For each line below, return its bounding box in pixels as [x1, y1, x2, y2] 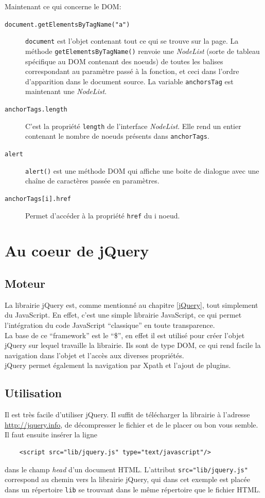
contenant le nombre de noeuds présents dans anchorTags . [25, 131, 209, 141]
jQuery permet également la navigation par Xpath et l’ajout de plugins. [5, 360, 231, 371]
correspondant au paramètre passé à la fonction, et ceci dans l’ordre [25, 66, 239, 77]
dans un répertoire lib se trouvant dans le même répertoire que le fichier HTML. [5, 484, 261, 494]
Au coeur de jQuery [5, 240, 149, 261]
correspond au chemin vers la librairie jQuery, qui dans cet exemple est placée [5, 474, 250, 485]
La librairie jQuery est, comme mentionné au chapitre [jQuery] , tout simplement [5, 299, 258, 310]
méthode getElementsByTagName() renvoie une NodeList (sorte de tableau [25, 45, 260, 56]
